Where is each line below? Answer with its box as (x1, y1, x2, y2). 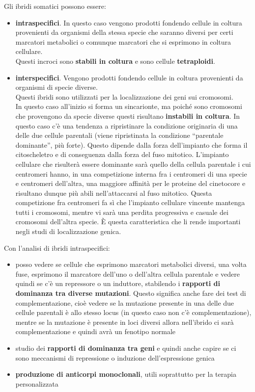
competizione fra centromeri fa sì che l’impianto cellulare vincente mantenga (15, 197, 245, 208)
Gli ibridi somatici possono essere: (4, 1, 106, 11)
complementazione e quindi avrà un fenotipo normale (15, 326, 176, 337)
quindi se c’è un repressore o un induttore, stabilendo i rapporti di (15, 278, 221, 288)
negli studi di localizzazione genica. (15, 226, 121, 236)
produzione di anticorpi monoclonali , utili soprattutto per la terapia (15, 369, 236, 379)
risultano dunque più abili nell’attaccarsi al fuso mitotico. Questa (15, 187, 212, 198)
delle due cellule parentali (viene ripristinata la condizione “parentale (15, 130, 224, 140)
